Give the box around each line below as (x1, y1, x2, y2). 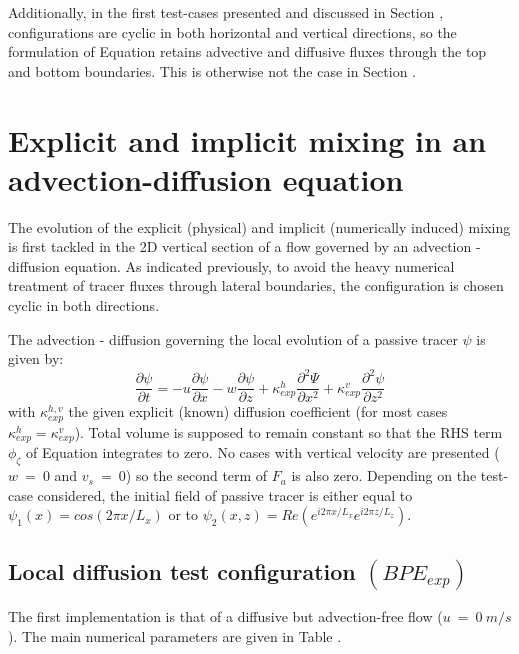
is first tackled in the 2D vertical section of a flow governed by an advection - (8, 236, 481, 257)
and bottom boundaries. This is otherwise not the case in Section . (8, 60, 417, 81)
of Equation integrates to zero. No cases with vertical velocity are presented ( (26, 442, 500, 463)
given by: (8, 348, 64, 369)
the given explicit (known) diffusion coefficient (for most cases (68, 401, 448, 422)
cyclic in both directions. (8, 295, 160, 316)
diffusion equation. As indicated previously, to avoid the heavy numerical (8, 255, 455, 276)
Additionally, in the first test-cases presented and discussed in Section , (8, 2, 444, 22)
